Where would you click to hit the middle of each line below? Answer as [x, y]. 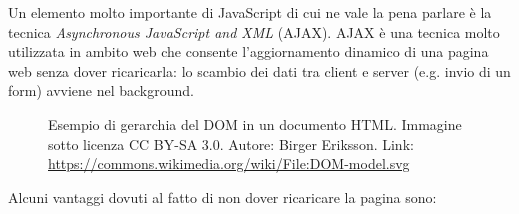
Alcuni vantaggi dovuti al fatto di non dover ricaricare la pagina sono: [222, 196]
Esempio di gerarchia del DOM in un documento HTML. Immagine [255, 123]
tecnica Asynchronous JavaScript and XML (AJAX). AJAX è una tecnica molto [254, 31]
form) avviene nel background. [101, 90]
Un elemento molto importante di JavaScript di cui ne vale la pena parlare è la [250, 12]
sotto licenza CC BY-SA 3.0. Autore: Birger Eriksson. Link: [231, 143]
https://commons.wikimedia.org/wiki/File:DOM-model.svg [229, 163]
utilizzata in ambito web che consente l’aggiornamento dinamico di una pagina [248, 51]
